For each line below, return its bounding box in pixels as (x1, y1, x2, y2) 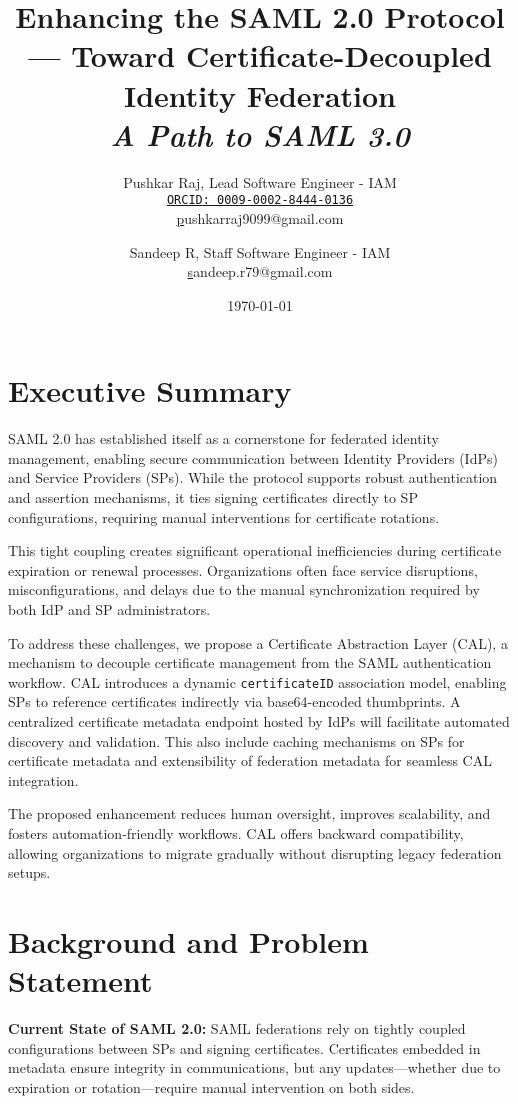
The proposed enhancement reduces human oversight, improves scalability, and (8, 803, 491, 824)
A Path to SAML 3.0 (110, 113, 410, 155)
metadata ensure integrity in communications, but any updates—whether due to (8, 1057, 501, 1078)
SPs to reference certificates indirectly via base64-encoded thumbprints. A (8, 691, 461, 712)
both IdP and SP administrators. (8, 599, 211, 619)
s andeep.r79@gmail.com (187, 261, 333, 282)
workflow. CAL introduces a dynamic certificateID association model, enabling (8, 671, 507, 692)
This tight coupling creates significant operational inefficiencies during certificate (8, 540, 502, 561)
